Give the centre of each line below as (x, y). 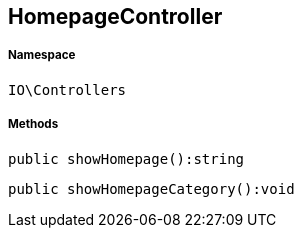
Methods (33, 124)
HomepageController (115, 16)
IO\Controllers (67, 89)
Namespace (42, 55)
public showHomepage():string (126, 158)
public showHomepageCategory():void (151, 188)
